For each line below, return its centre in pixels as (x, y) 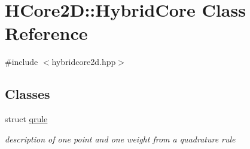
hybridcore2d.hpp (84, 62)
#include (22, 62)
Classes (28, 94)
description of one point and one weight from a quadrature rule (120, 139)
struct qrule (26, 119)
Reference (46, 33)
